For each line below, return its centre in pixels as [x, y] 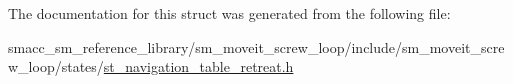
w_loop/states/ [56, 66]
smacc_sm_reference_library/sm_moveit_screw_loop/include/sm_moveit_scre [256, 46]
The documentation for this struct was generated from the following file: [229, 13]
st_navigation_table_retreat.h [198, 66]
